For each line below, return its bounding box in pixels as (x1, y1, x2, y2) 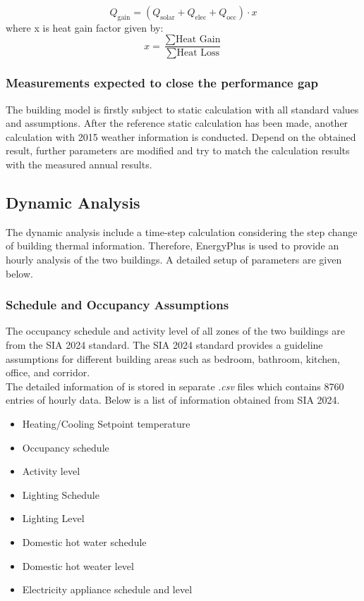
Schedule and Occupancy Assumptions (6, 296, 229, 314)
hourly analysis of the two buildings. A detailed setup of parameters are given (6, 252, 342, 267)
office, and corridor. (6, 365, 90, 380)
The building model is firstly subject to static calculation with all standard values (6, 101, 359, 116)
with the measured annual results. (6, 157, 152, 172)
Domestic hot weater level (22, 558, 134, 573)
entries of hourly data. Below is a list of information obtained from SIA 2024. (6, 392, 340, 407)
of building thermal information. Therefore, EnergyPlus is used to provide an (6, 238, 339, 253)
